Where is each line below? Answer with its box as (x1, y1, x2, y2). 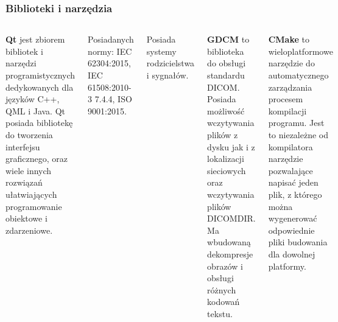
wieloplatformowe (268, 44, 333, 57)
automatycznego (268, 69, 329, 81)
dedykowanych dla (5, 80, 74, 93)
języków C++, (5, 93, 60, 105)
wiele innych (5, 164, 52, 177)
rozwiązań (5, 176, 43, 189)
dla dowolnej (268, 247, 315, 260)
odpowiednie (268, 223, 315, 236)
